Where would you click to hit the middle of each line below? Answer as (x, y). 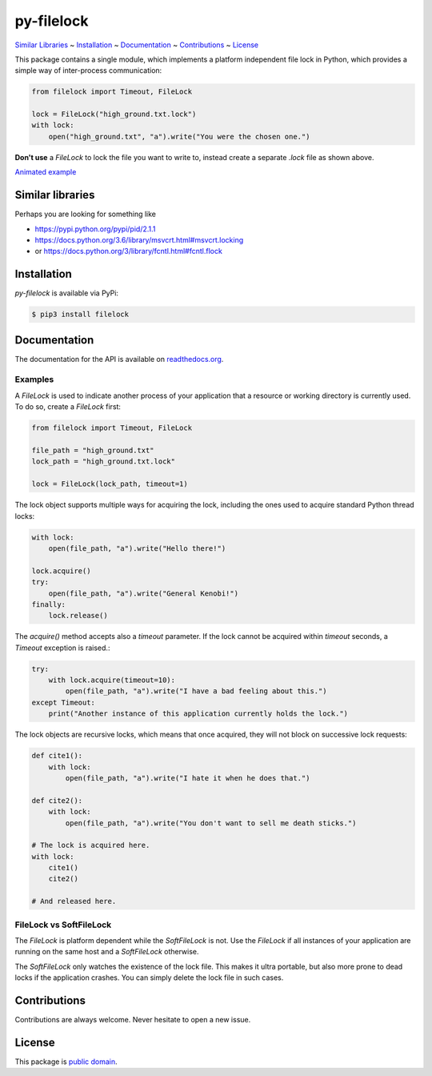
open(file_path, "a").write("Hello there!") (137, 548)
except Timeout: (64, 702)
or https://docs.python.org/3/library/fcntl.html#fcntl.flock (129, 251)
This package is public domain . (66, 1062)
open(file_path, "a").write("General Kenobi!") (144, 593)
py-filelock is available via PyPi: (67, 293)
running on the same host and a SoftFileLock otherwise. (107, 952)
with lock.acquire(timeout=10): (112, 680)
